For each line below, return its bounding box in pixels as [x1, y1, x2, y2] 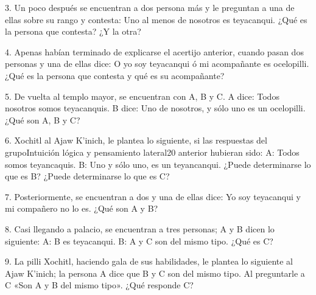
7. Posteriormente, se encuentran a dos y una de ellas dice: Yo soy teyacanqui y [5, 190, 301, 203]
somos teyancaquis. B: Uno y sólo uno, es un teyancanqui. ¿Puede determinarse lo [5, 158, 311, 170]
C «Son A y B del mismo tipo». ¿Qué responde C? [5, 279, 194, 291]
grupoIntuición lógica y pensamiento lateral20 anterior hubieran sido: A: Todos [5, 145, 300, 158]
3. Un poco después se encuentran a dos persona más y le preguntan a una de [5, 1, 295, 13]
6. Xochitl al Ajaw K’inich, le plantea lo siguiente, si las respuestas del [5, 134, 267, 147]
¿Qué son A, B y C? [5, 113, 80, 126]
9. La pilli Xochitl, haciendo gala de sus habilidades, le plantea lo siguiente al [5, 255, 293, 268]
